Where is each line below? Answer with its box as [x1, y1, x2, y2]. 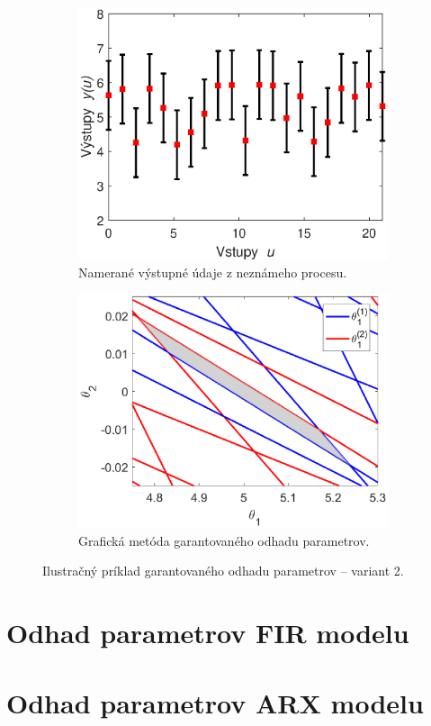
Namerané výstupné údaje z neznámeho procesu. [78, 262, 347, 281]
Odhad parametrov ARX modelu [6, 685, 424, 721]
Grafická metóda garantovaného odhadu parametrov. [78, 531, 370, 549]
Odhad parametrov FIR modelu [6, 613, 409, 650]
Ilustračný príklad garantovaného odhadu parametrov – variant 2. [42, 561, 404, 580]
